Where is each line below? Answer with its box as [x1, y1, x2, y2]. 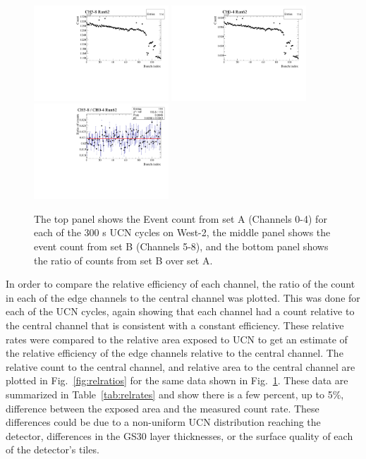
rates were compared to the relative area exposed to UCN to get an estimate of [6, 331, 348, 346]
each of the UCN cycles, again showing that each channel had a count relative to [6, 304, 355, 319]
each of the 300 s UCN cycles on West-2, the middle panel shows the [34, 225, 331, 240]
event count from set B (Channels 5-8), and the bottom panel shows [34, 239, 329, 254]
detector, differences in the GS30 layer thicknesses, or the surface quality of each [6, 428, 353, 443]
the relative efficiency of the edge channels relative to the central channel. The [6, 345, 343, 360]
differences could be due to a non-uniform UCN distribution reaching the [6, 415, 321, 429]
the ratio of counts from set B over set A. [34, 252, 213, 267]
